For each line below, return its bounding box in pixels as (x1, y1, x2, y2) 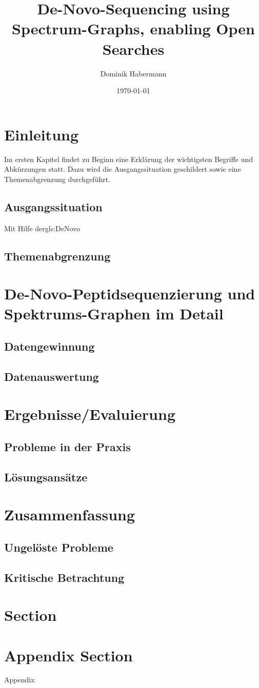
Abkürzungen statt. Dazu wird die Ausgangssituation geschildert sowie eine (4, 164, 241, 174)
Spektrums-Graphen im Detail (4, 303, 224, 324)
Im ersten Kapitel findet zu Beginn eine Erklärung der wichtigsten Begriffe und (4, 153, 253, 164)
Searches (102, 38, 165, 59)
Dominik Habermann (100, 68, 167, 78)
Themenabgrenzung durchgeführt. (4, 173, 111, 184)
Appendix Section (4, 644, 133, 665)
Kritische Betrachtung (4, 569, 125, 585)
